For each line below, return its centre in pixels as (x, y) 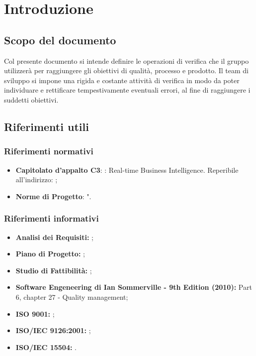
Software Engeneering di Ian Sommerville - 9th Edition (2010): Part (134, 287)
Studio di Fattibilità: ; (54, 270)
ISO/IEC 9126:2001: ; (53, 330)
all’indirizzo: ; (37, 179)
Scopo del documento (60, 40)
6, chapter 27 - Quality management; (72, 297)
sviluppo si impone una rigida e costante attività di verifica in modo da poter (122, 80)
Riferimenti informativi (51, 218)
